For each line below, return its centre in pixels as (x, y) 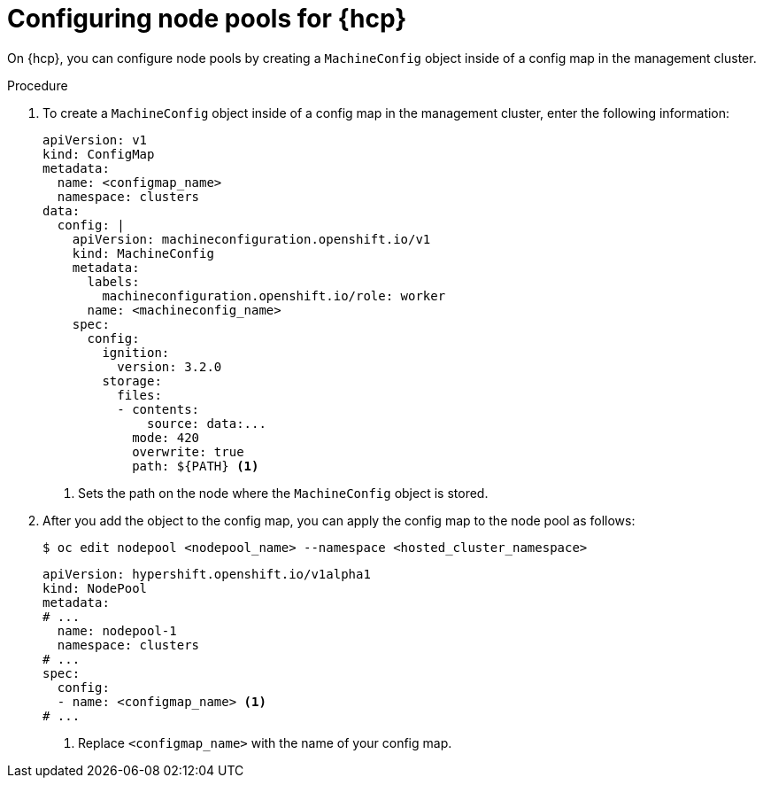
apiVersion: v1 (95, 140)
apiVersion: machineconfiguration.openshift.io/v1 (251, 239)
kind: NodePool (95, 588)
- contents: (158, 409)
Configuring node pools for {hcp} (207, 19)
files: (139, 395)
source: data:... (207, 423)
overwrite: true (188, 451)
